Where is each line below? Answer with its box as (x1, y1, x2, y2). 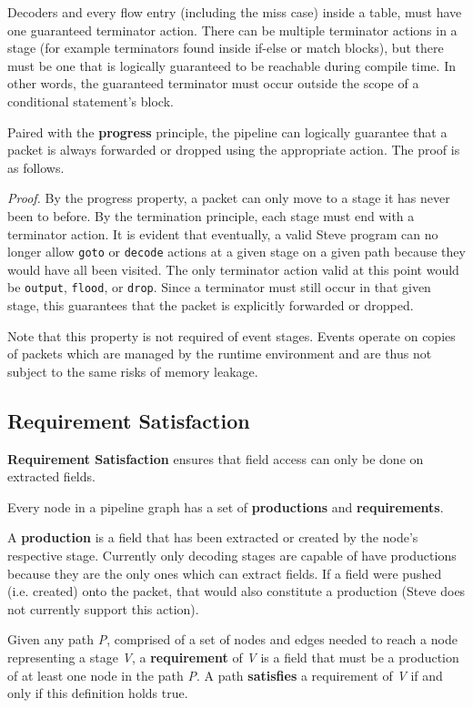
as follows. (7, 157, 65, 177)
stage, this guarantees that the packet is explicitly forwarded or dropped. (7, 296, 414, 315)
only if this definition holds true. (7, 683, 188, 703)
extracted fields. (7, 467, 96, 486)
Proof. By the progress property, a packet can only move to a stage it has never (7, 188, 450, 207)
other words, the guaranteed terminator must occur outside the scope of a (7, 74, 419, 93)
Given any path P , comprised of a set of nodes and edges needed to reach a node (7, 630, 458, 649)
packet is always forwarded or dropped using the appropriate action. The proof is (7, 140, 460, 159)
